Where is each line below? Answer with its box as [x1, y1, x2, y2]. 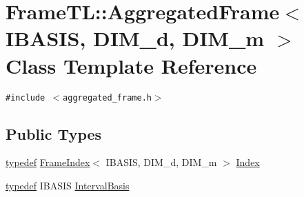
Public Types [6, 123, 102, 144]
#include [6, 92, 45, 103]
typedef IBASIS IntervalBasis [6, 178, 130, 192]
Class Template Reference [6, 51, 257, 79]
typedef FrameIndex [6, 155, 90, 169]
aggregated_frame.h [63, 92, 152, 103]
